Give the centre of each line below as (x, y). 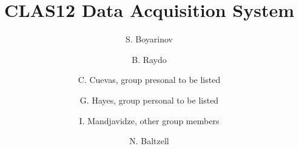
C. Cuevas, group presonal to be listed (149, 80)
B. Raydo (149, 59)
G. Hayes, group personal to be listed (149, 100)
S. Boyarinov (149, 39)
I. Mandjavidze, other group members (149, 120)
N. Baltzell (149, 141)
